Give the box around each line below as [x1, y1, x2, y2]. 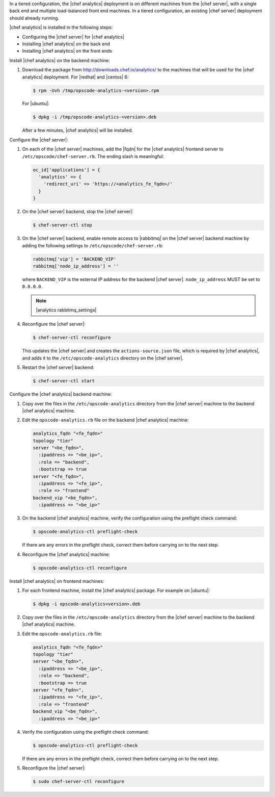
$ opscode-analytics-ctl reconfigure [33, 565, 127, 571]
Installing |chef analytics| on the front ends [22, 48, 112, 54]
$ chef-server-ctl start [33, 378, 95, 384]
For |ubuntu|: [22, 100, 49, 107]
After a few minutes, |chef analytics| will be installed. [22, 127, 133, 134]
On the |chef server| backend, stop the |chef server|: [22, 209, 133, 215]
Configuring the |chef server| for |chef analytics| [22, 34, 125, 40]
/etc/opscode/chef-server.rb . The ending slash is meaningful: [22, 153, 164, 159]
